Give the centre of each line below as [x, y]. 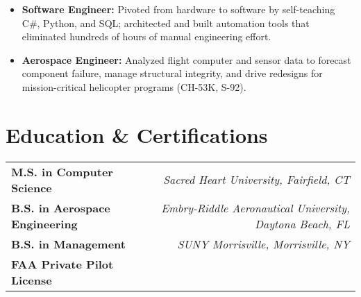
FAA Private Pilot [62, 264]
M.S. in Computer [62, 171]
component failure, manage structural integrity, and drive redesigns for [172, 73]
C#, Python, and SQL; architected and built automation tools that [166, 23]
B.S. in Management [68, 244]
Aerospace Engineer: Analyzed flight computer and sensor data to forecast [186, 59]
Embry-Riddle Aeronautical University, [255, 207]
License [32, 280]
